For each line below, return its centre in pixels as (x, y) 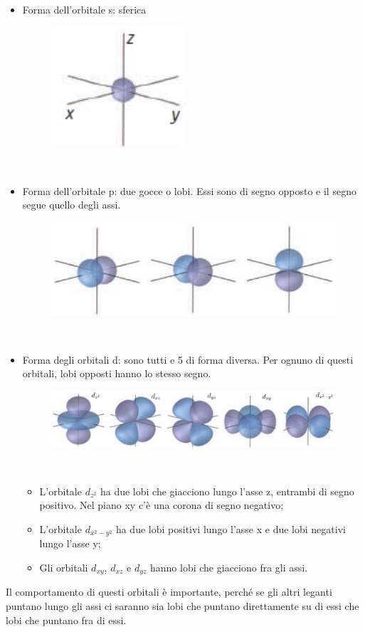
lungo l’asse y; (70, 543)
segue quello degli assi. (72, 205)
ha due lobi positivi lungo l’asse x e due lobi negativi (231, 528)
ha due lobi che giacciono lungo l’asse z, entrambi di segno (227, 491)
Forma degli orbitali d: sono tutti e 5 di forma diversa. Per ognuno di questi (188, 359)
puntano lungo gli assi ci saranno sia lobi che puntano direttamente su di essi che (182, 606)
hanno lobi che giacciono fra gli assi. (229, 568)
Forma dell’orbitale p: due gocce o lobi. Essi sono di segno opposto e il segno (189, 190)
